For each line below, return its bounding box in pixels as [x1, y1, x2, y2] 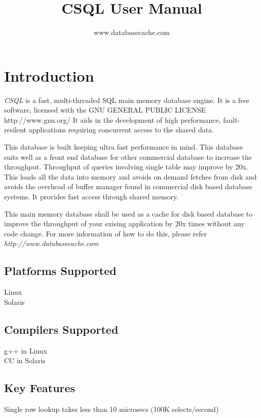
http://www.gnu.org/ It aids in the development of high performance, [4, 114, 221, 125]
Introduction [4, 65, 94, 86]
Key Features [4, 380, 76, 396]
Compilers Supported [4, 321, 119, 337]
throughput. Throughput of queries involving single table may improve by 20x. [4, 161, 248, 172]
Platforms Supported [4, 263, 117, 278]
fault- [223, 114, 240, 125]
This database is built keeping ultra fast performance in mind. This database [4, 142, 243, 152]
